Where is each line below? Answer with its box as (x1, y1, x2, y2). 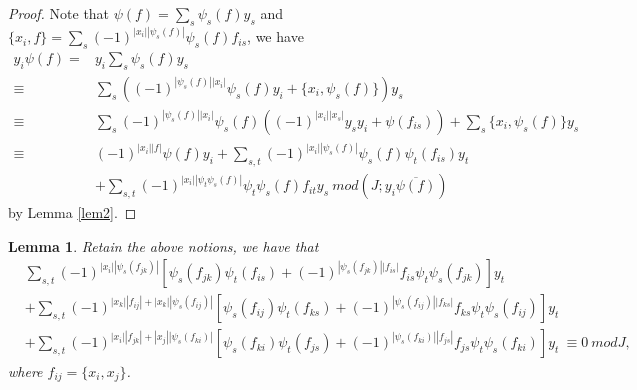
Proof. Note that (8, 3, 110, 23)
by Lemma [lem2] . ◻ (8, 202, 137, 223)
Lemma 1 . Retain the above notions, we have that (8, 235, 319, 256)
